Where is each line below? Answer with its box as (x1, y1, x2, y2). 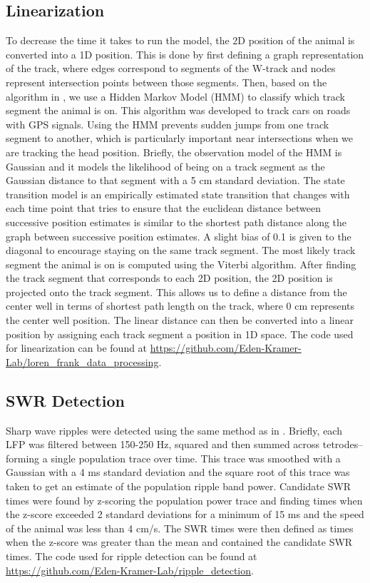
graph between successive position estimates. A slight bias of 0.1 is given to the (6, 228, 351, 243)
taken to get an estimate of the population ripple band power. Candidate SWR (6, 479, 351, 494)
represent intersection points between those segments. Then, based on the (6, 74, 327, 89)
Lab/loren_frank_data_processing (6, 354, 159, 369)
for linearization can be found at (6, 340, 148, 355)
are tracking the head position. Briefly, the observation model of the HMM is (6, 144, 342, 159)
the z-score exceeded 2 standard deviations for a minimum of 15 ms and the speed (6, 507, 364, 522)
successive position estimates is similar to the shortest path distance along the (6, 214, 347, 229)
